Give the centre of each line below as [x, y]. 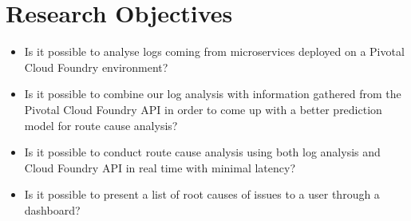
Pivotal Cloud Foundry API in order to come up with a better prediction [203, 109]
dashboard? [52, 209]
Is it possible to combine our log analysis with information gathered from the [213, 94]
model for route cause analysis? [101, 125]
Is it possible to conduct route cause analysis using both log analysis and [202, 152]
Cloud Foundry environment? [96, 67]
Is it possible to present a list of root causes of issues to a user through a [202, 194]
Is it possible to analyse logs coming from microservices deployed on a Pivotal [214, 51]
